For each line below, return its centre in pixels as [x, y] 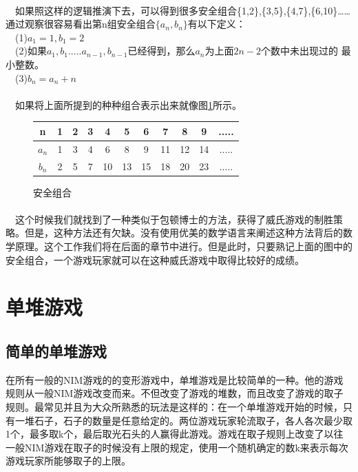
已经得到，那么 [161, 51]
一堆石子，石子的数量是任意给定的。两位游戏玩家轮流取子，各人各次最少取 [183, 420]
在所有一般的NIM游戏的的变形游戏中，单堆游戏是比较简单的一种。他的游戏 [175, 379]
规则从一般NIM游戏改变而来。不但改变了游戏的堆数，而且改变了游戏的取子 [175, 393]
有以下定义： [217, 24]
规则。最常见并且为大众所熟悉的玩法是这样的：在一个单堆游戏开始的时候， [174, 406]
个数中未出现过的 [300, 51]
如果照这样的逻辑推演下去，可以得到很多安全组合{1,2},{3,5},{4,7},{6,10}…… [183, 10]
